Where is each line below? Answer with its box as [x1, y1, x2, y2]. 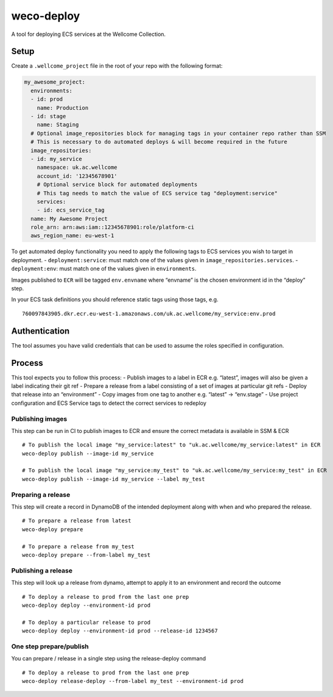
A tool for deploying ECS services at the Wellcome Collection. [11, 30, 166, 38]
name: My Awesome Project [30, 215, 108, 222]
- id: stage [30, 113, 66, 120]
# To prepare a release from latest [22, 517, 131, 524]
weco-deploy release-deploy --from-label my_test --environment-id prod [22, 677, 244, 684]
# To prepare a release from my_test [22, 543, 135, 550]
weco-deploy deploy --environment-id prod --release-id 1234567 [22, 627, 219, 634]
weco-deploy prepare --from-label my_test [22, 551, 151, 558]
